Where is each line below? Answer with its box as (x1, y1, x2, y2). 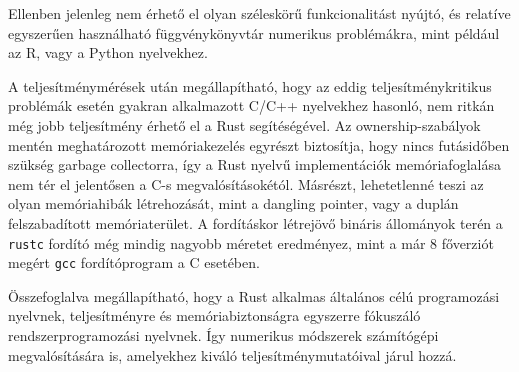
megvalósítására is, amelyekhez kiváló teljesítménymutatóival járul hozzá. (8, 344, 457, 365)
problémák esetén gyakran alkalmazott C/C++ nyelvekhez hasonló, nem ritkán (8, 95, 495, 116)
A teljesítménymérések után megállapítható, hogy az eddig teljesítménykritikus (8, 75, 492, 96)
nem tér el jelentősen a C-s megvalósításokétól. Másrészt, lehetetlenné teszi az (8, 173, 484, 194)
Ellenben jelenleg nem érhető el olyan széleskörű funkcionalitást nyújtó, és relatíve (8, 3, 511, 23)
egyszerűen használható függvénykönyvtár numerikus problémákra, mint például (8, 22, 500, 43)
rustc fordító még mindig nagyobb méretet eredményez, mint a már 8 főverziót (8, 232, 494, 253)
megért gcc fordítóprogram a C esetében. (8, 252, 260, 273)
